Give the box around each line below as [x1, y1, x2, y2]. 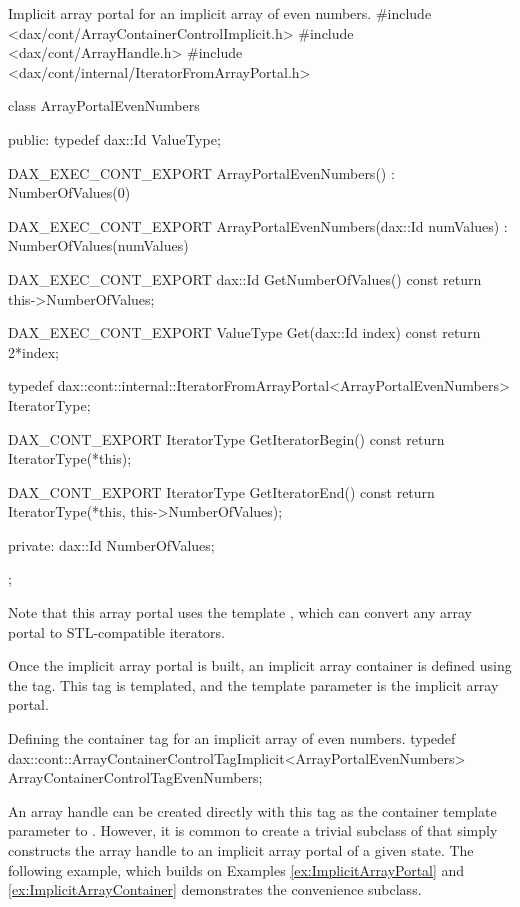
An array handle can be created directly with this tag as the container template [8, 800, 497, 821]
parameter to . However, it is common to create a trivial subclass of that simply [8, 820, 498, 841]
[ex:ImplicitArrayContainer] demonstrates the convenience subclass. [8, 879, 422, 900]
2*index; [8, 341, 59, 362]
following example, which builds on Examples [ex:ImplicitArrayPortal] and [8, 859, 465, 880]
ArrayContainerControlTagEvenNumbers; [8, 767, 263, 788]
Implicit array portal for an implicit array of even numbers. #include [8, 3, 432, 23]
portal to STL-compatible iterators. [8, 621, 226, 642]
